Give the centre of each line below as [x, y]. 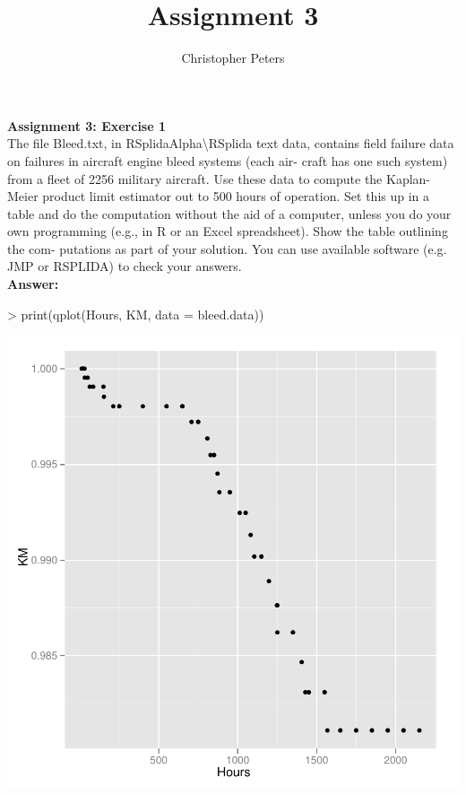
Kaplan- [408, 178]
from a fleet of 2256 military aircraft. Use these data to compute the [195, 178]
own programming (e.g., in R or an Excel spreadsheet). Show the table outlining [228, 231]
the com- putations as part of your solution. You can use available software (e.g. [227, 248]
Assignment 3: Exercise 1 [86, 125]
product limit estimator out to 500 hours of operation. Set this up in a [236, 196]
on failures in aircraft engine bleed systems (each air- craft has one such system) [228, 160]
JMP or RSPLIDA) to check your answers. [125, 266]
